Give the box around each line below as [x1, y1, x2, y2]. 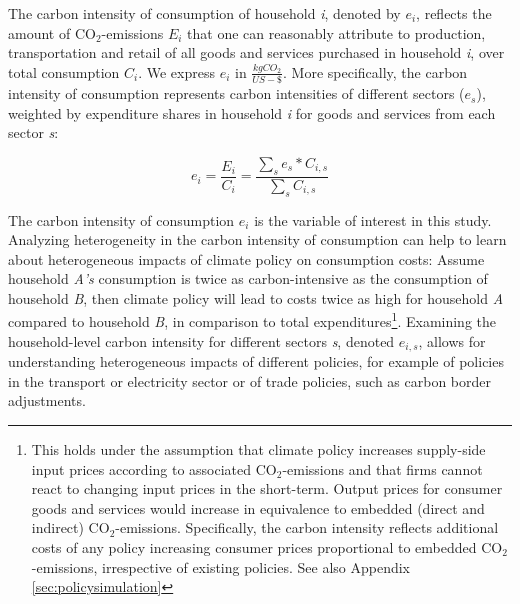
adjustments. [8, 390, 86, 411]
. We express [138, 61, 215, 82]
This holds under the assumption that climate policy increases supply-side [31, 438, 486, 459]
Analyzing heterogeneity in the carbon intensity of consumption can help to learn [8, 229, 507, 250]
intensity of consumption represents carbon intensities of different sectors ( [8, 83, 465, 104]
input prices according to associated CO [31, 458, 277, 479]
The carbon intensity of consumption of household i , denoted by [8, 3, 401, 23]
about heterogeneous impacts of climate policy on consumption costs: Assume [8, 248, 485, 269]
